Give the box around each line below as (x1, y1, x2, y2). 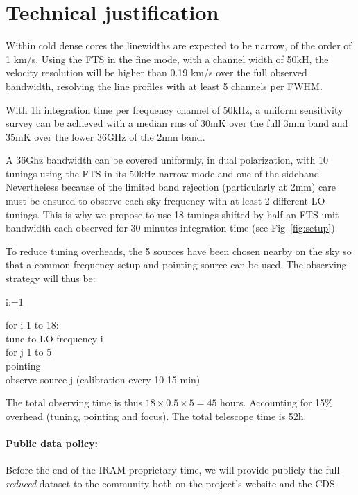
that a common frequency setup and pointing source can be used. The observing (6, 257, 347, 272)
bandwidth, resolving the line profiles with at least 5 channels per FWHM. (6, 78, 323, 93)
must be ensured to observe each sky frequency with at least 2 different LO (6, 193, 325, 208)
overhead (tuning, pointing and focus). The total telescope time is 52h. (6, 408, 307, 423)
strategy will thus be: (6, 271, 96, 286)
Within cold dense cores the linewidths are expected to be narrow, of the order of (6, 38, 352, 53)
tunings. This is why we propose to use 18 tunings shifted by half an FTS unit (6, 207, 339, 221)
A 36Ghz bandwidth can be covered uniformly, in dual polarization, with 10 (6, 153, 329, 167)
